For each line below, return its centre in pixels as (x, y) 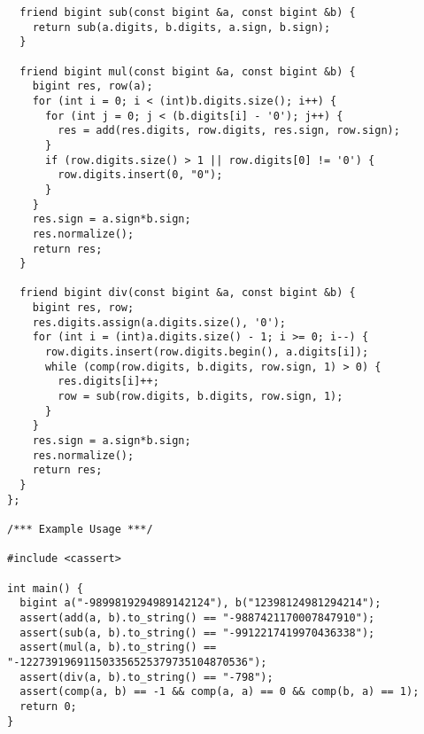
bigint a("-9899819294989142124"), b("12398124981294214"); (200, 603)
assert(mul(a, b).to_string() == (118, 648)
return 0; (48, 706)
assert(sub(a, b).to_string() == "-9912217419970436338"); (197, 632)
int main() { (45, 588)
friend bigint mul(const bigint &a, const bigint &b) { (188, 71)
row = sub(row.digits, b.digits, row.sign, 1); (200, 397)
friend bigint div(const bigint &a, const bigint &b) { (188, 293)
